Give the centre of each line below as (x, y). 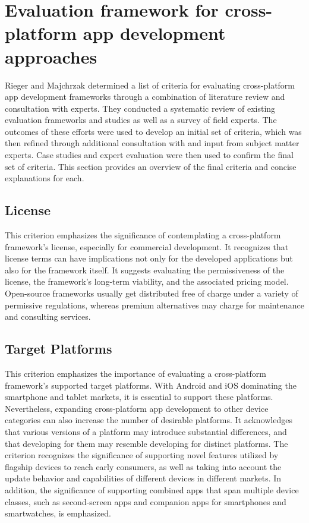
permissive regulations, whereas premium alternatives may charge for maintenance (154, 305)
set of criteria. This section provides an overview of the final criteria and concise (151, 166)
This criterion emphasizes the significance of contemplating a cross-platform (143, 235)
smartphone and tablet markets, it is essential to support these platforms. (139, 397)
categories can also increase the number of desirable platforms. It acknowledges (149, 420)
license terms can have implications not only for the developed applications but (149, 258)
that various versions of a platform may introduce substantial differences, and (146, 431)
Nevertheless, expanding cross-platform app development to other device (137, 408)
